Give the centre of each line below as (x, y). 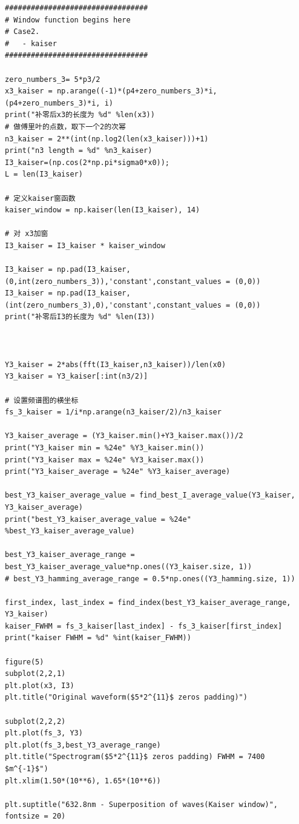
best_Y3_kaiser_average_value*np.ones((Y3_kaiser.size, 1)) (129, 566)
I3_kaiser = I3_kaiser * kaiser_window (85, 245)
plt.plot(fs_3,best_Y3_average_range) (83, 745)
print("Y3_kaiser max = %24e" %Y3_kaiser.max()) (105, 460)
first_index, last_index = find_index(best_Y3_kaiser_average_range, (148, 602)
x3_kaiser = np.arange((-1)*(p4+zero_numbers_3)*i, (111, 91)
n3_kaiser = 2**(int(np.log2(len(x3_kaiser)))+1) (107, 139)
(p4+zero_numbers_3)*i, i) (59, 103)
